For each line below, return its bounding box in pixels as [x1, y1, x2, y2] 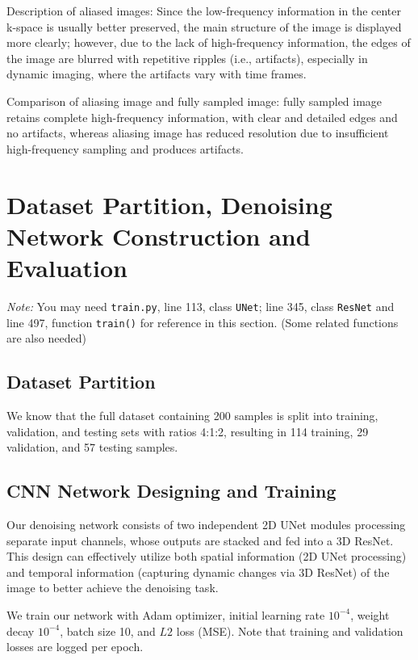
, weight [350, 606, 390, 623]
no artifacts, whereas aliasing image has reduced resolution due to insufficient [6, 124, 389, 141]
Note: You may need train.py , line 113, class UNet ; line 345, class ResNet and [6, 297, 395, 314]
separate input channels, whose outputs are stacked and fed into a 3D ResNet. [6, 532, 394, 549]
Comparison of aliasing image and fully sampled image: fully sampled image [6, 92, 382, 109]
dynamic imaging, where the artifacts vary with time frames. [6, 65, 307, 82]
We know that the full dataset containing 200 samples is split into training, [6, 406, 378, 423]
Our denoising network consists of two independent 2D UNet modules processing [6, 515, 406, 532]
